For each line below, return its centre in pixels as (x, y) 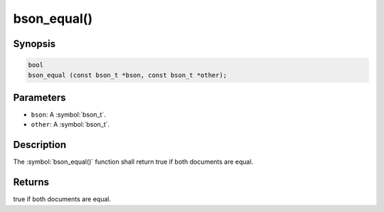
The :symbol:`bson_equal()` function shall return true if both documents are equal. (133, 162)
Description (40, 145)
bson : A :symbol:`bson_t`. (68, 115)
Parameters (39, 97)
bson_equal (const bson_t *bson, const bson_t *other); (128, 75)
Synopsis (34, 44)
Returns (31, 182)
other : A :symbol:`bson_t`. (70, 124)
